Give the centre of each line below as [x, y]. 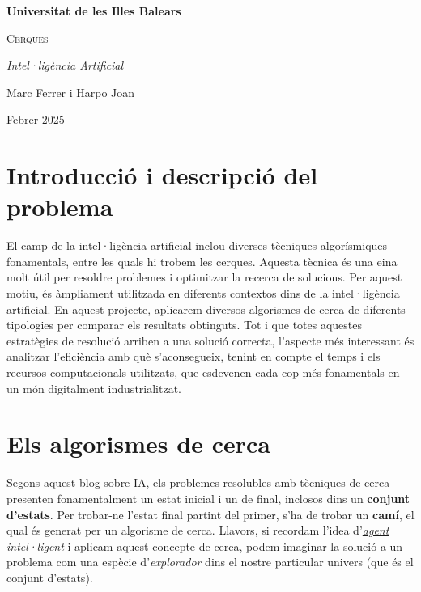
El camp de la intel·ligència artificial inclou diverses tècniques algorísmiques [197, 245]
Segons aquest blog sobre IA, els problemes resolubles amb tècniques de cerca [198, 482]
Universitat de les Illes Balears [94, 11]
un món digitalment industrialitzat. [94, 388]
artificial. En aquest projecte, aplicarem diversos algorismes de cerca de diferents [206, 309]
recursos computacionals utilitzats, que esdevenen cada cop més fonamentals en [203, 372]
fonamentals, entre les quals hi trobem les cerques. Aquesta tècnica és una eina [202, 261]
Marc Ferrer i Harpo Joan [71, 92]
